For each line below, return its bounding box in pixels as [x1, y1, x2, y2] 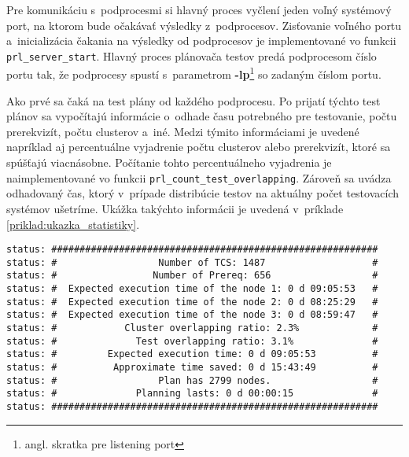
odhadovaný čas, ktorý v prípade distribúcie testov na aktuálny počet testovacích [6, 185, 399, 201]
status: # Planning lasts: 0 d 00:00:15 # [6, 388, 378, 400]
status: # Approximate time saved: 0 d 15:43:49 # [6, 362, 378, 373]
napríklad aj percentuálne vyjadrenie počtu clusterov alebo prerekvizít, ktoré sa [6, 138, 391, 155]
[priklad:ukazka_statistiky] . [6, 216, 140, 232]
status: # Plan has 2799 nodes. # [6, 374, 378, 386]
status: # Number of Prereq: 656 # [6, 270, 378, 282]
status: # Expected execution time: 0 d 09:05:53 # [6, 348, 378, 360]
